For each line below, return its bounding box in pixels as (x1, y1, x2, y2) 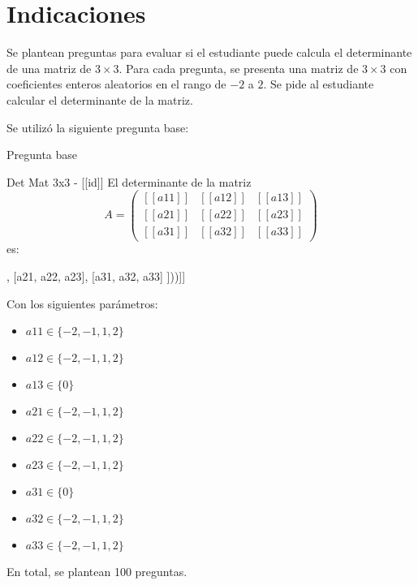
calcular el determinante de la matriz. (6, 91, 193, 108)
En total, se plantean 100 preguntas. (6, 563, 187, 580)
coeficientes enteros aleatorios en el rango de (6, 75, 226, 92)
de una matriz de (6, 59, 92, 76)
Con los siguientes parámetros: (6, 295, 158, 312)
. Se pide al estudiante (263, 75, 374, 92)
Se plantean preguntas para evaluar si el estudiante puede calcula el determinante (6, 44, 412, 61)
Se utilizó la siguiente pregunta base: (6, 118, 189, 135)
